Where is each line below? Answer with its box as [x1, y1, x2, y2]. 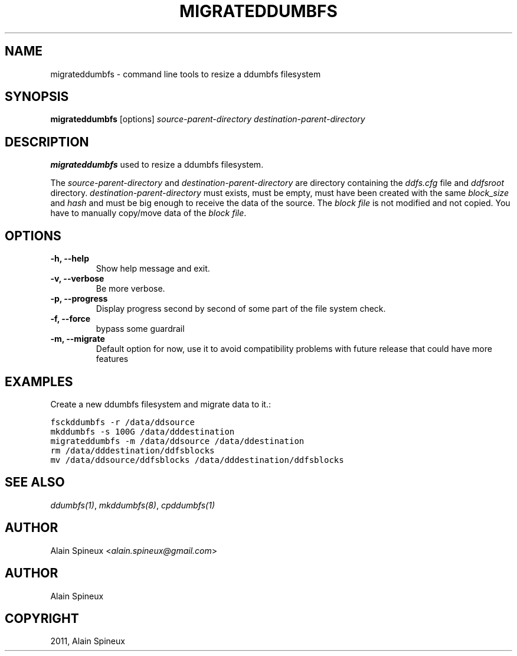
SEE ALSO [5, 475, 65, 490]
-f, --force [50, 314, 91, 324]
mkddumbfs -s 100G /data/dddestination [50, 426, 235, 436]
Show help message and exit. [96, 263, 210, 274]
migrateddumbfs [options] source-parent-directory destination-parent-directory [50, 114, 365, 125]
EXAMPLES [5, 374, 73, 389]
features [96, 354, 129, 364]
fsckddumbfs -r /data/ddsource [50, 417, 195, 427]
